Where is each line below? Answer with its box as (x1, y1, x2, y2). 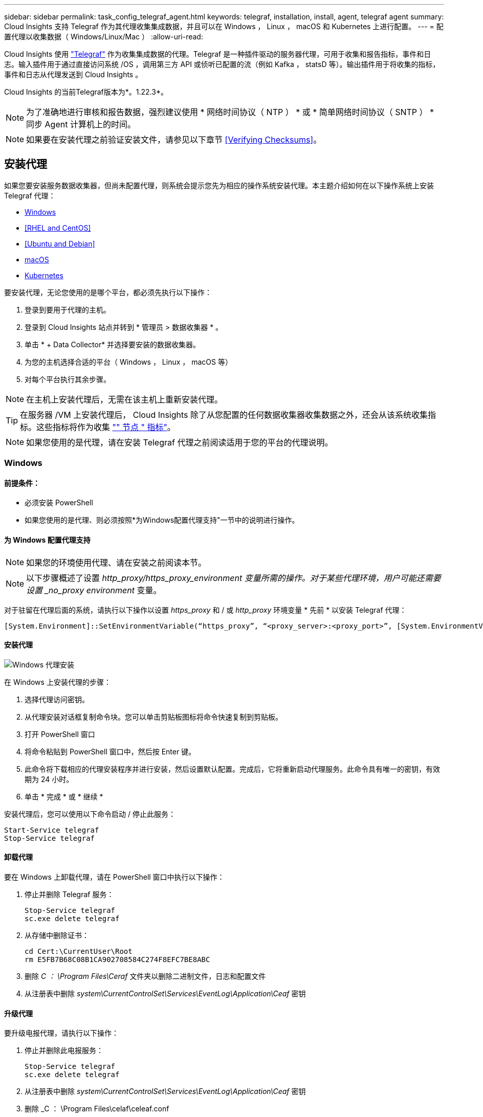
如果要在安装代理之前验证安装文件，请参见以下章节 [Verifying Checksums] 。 (26, 135, 322, 145)
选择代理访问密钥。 (25, 695, 89, 704)
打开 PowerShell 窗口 (25, 729, 95, 739)
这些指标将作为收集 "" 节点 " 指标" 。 (36, 421, 175, 432)
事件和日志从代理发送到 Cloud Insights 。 (4, 70, 143, 79)
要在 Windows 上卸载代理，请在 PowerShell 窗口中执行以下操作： (4, 873, 225, 882)
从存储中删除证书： (25, 931, 89, 940)
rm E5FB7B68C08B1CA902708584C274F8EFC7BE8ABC (25, 955, 210, 964)
